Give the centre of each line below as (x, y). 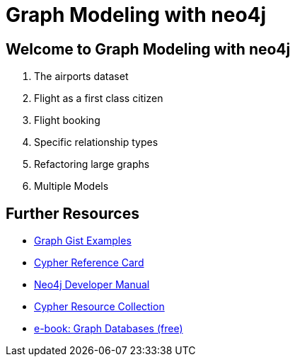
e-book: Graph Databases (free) (109, 329)
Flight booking (67, 120)
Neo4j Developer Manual (92, 285)
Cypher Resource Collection (99, 307)
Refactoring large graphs (92, 164)
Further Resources (73, 213)
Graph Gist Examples (83, 241)
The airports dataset (81, 77)
